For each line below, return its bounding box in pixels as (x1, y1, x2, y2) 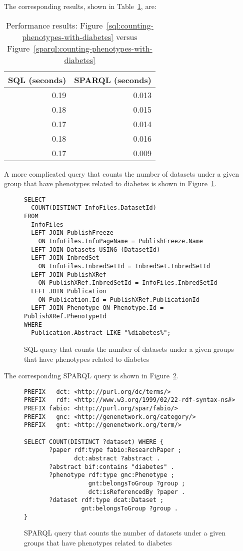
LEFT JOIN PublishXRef (31, 271, 106, 278)
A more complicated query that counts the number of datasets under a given (4, 168, 239, 179)
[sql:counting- (106, 19, 153, 31)
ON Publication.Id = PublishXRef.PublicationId (38, 296, 199, 303)
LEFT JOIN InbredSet (31, 254, 99, 262)
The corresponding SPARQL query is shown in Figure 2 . (4, 370, 178, 381)
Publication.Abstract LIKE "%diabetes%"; (31, 329, 171, 337)
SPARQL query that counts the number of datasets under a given (24, 527, 226, 538)
